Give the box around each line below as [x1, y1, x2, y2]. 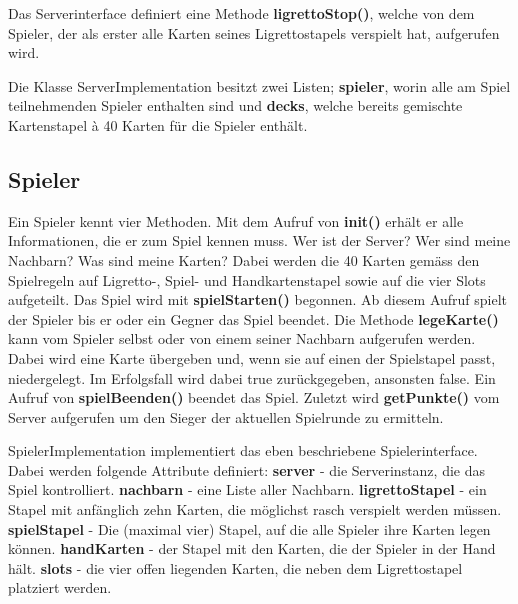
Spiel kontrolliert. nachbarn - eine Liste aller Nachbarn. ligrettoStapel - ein [8, 479, 487, 500]
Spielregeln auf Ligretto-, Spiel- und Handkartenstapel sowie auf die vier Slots [8, 269, 486, 290]
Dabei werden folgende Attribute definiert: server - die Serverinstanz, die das [8, 459, 485, 480]
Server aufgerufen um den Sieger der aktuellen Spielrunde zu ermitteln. [8, 406, 444, 427]
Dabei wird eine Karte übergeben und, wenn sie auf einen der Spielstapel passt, [8, 347, 496, 368]
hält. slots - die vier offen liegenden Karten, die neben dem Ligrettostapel [8, 557, 463, 578]
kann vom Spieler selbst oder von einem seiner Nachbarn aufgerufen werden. [8, 328, 476, 349]
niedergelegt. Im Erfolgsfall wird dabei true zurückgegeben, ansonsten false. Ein [8, 367, 496, 388]
